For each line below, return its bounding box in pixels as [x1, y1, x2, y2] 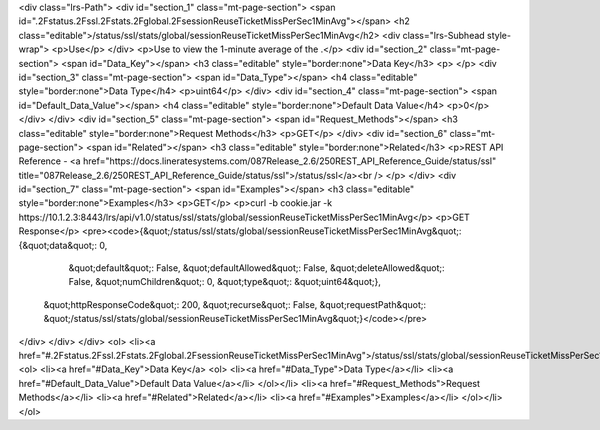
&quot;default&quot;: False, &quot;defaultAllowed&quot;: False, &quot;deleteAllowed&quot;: [68, 262, 445, 274]
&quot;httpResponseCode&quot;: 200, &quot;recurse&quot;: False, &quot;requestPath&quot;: [43, 298, 427, 310]
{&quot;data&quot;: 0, [18, 239, 108, 251]
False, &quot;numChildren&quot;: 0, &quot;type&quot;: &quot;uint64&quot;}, [68, 276, 382, 288]
